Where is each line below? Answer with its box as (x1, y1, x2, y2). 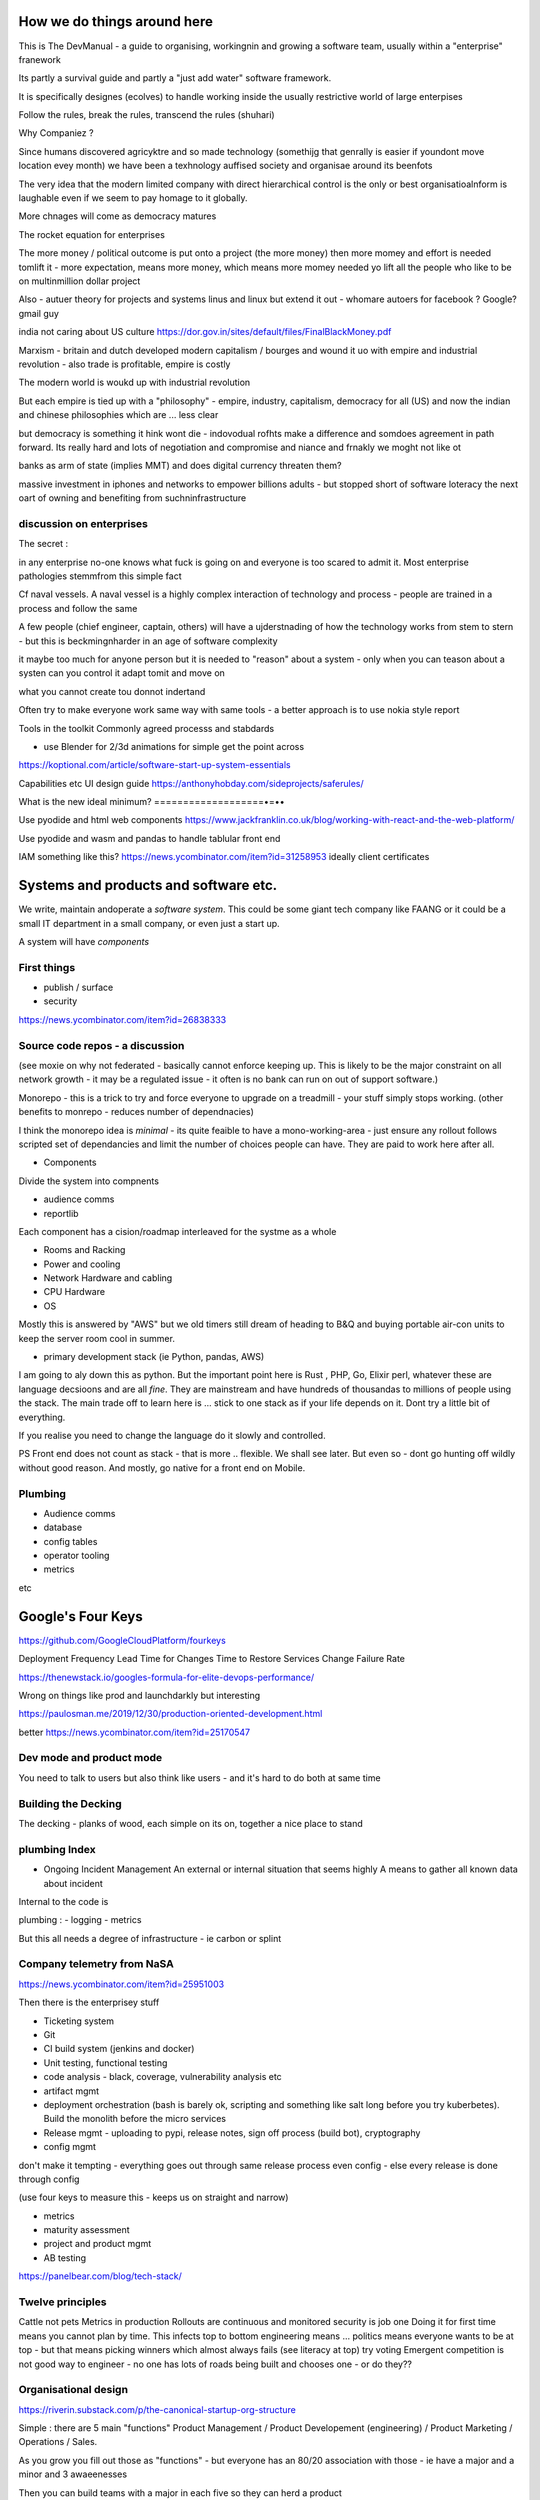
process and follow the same (18, 602, 138, 614)
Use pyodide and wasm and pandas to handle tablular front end (18, 832, 281, 844)
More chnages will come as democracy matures (18, 210, 217, 222)
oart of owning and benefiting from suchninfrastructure (18, 492, 247, 504)
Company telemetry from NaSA (18, 1957, 174, 1971)
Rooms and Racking (43, 1244, 126, 1256)
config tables (43, 1535, 98, 1547)
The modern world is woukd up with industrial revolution (18, 376, 251, 389)
